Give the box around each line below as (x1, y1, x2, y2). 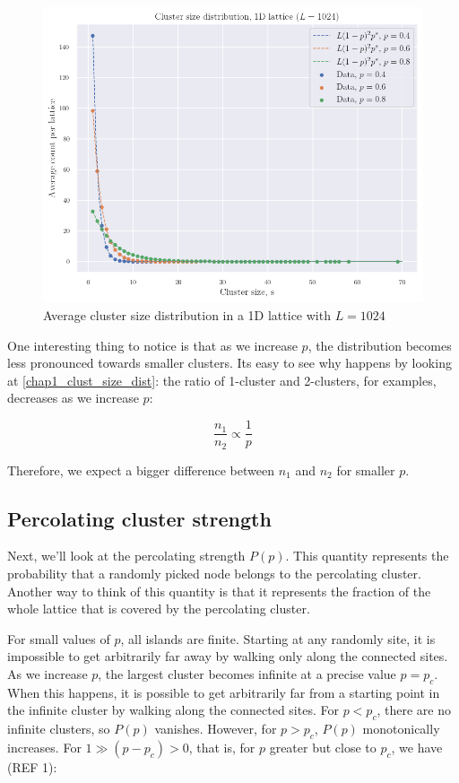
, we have (391, 737, 443, 756)
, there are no (377, 700, 451, 719)
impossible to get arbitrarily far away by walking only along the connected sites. (7, 647, 448, 666)
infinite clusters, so (7, 719, 110, 738)
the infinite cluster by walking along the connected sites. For (7, 700, 339, 719)
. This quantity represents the (285, 546, 449, 565)
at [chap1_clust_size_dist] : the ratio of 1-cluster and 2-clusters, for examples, (7, 370, 437, 389)
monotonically (362, 719, 440, 738)
